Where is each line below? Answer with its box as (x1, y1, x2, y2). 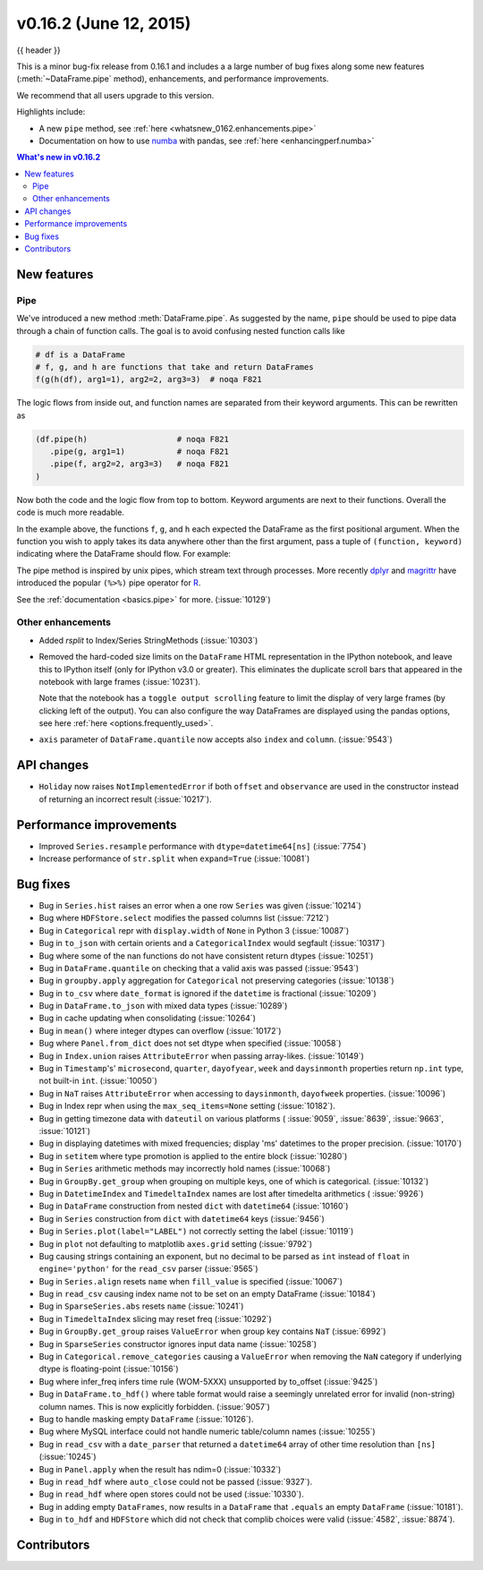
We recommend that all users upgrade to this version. (16, 90, 215, 100)
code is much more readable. (16, 507, 125, 518)
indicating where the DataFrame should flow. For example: (16, 549, 232, 559)
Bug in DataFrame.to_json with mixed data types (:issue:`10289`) (38, 1001, 288, 1011)
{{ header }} (16, 45, 62, 55)
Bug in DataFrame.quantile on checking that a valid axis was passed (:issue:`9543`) (38, 962, 360, 973)
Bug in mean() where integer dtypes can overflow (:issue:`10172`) (38, 1025, 282, 1036)
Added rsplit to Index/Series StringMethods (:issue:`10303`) (38, 635, 258, 645)
